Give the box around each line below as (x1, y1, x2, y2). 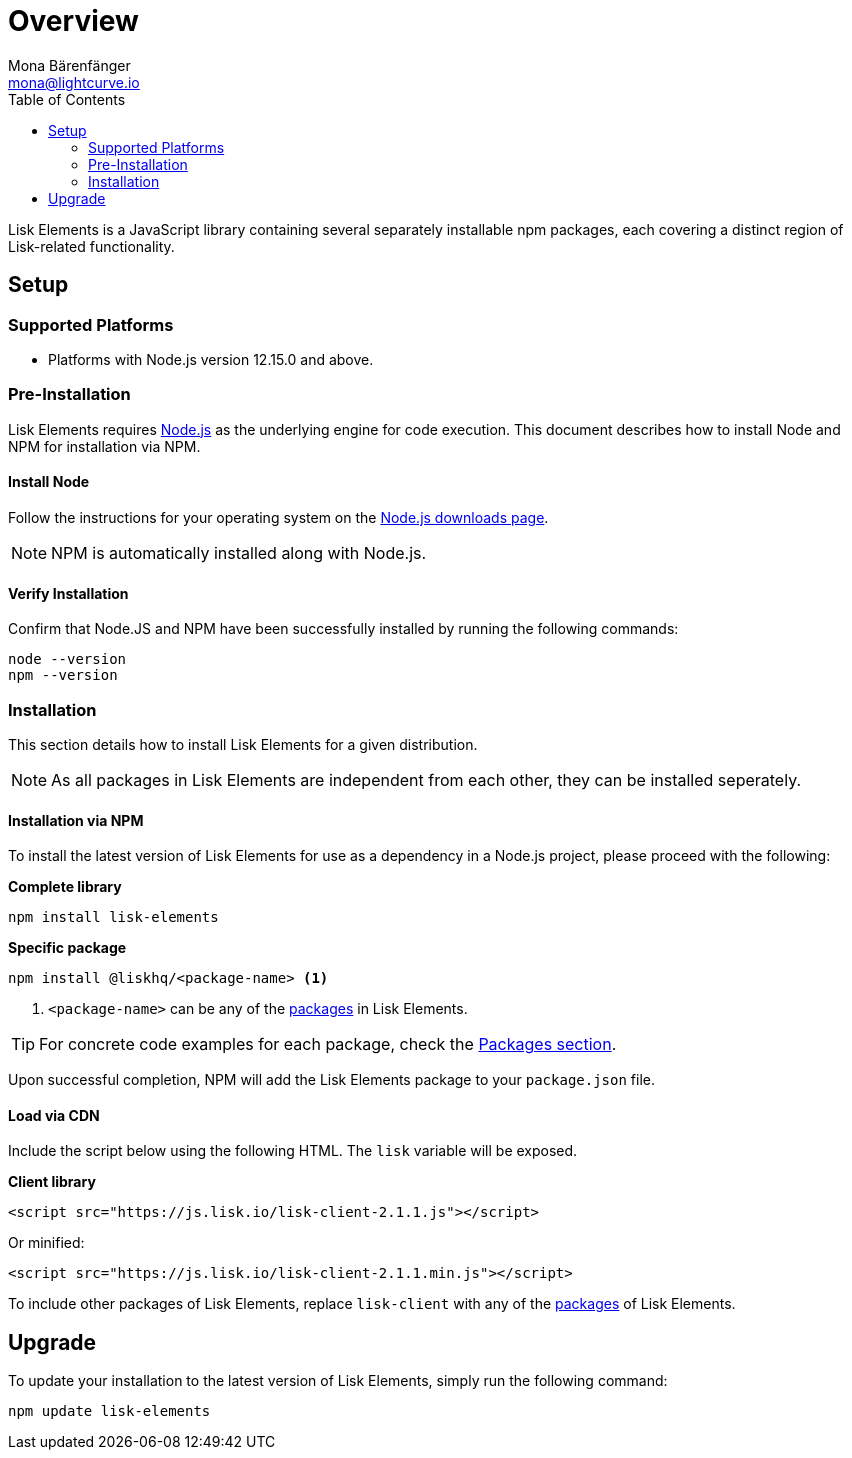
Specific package (8, 939, 127, 957)
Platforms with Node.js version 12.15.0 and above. (48, 350, 374, 368)
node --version (8, 651, 127, 668)
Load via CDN (8, 1106, 100, 1124)
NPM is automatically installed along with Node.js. (51, 542, 427, 563)
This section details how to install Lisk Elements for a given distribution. (8, 735, 478, 753)
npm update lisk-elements (8, 1403, 211, 1420)
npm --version (8, 667, 118, 684)
